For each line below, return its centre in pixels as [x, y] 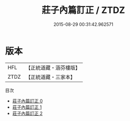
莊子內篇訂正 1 [27, 107]
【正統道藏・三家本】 [51, 77]
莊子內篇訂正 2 [28, 113]
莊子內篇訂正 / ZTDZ [83, 10]
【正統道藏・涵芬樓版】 [53, 68]
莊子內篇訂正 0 [28, 101]
